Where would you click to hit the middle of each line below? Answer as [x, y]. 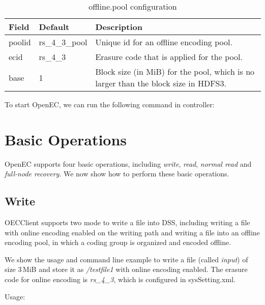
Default [54, 27]
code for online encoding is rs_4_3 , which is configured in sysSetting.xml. [120, 279]
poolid [20, 42]
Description [119, 27]
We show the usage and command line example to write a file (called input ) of [126, 259]
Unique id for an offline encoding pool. [164, 42]
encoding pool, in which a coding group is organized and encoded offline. [118, 242]
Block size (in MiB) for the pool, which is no [175, 71]
